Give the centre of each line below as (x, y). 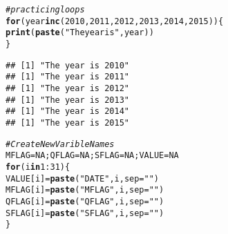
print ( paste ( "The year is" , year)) (80, 33)
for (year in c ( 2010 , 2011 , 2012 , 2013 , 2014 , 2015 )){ (115, 21)
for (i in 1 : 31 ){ (38, 167)
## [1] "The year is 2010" (67, 65)
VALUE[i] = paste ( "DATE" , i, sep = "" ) (83, 178)
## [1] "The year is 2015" (67, 123)
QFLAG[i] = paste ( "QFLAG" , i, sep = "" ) (85, 201)
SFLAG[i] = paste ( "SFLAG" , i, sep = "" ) (85, 213)
